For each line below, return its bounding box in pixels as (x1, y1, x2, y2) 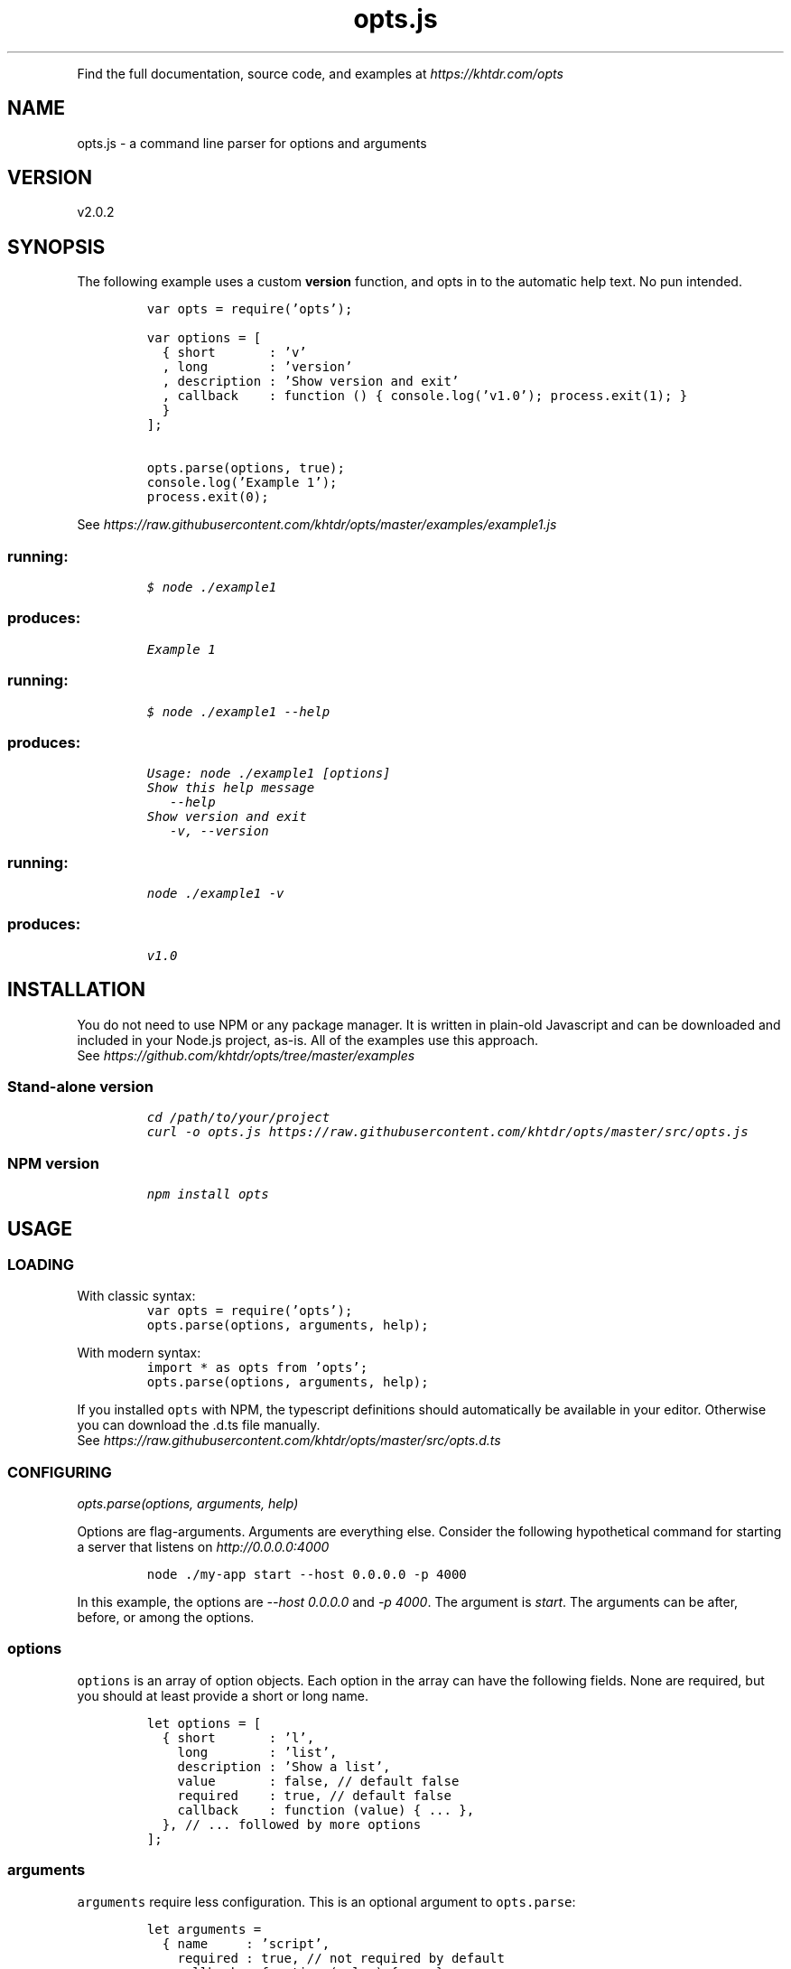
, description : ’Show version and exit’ (162, 374, 460, 389)
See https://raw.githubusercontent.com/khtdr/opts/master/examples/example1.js (77, 517, 557, 533)
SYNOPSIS (7, 235, 106, 258)
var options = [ (146, 331, 262, 346)
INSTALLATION (7, 978, 145, 1002)
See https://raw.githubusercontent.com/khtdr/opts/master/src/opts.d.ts (77, 1432, 501, 1449)
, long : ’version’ (162, 359, 353, 375)
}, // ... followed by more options (162, 1816, 422, 1832)
